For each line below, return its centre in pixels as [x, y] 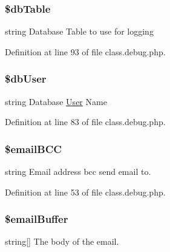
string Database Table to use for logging [79, 31]
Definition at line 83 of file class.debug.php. [85, 122]
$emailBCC [33, 148]
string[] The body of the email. [62, 241]
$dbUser [26, 79]
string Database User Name [56, 101]
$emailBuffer [37, 219]
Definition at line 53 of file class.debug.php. [85, 192]
